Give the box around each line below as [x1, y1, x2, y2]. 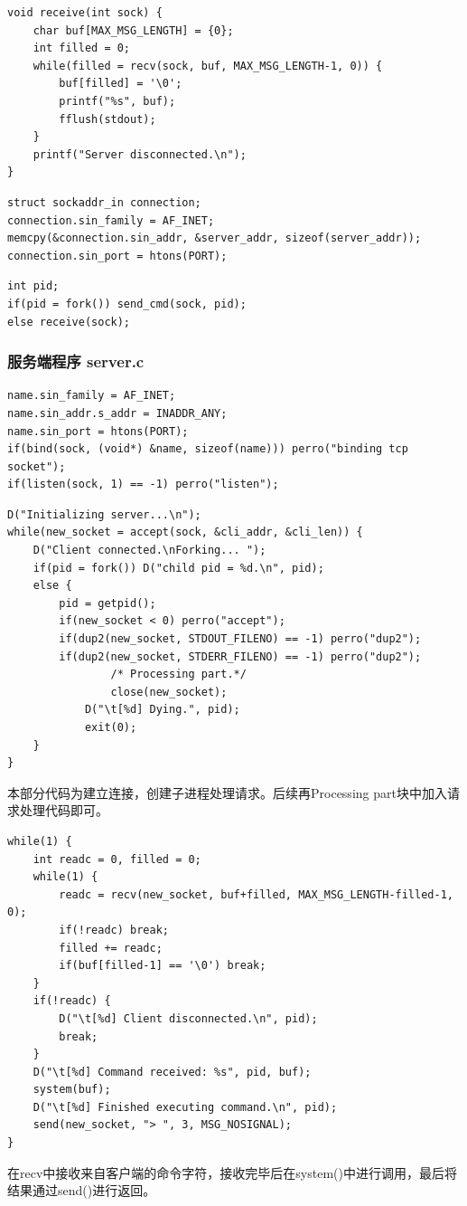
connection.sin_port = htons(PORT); [7, 249, 228, 262]
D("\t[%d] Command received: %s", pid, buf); [33, 1065, 312, 1078]
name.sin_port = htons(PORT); [7, 424, 189, 438]
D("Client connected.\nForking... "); [33, 544, 266, 557]
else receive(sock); [7, 315, 131, 328]
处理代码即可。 [19, 801, 108, 820]
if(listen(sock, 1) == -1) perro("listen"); [7, 478, 279, 491]
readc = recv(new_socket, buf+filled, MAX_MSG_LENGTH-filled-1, [59, 888, 453, 901]
